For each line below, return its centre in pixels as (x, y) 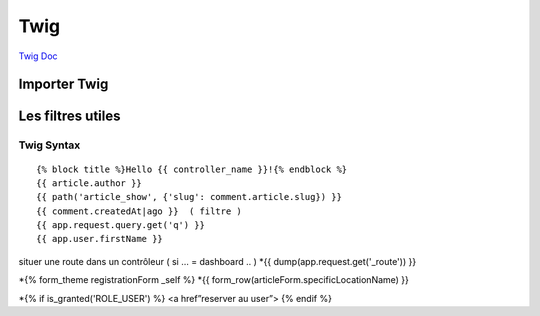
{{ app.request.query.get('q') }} (120, 225)
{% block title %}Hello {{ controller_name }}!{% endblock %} (192, 169)
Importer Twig (63, 84)
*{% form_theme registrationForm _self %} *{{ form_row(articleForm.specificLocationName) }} (214, 280)
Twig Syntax (49, 145)
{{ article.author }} (89, 183)
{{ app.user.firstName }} (100, 239)
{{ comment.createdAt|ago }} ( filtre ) (139, 211)
